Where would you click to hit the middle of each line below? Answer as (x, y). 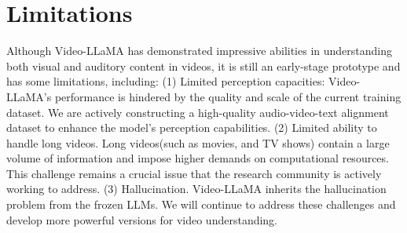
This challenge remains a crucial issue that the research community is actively (194, 173)
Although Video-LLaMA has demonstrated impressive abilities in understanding (200, 51)
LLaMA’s (29, 96)
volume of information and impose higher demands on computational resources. (198, 158)
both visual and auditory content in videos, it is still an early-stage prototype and (203, 66)
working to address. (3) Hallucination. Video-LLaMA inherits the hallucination (196, 189)
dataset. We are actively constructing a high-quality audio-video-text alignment (198, 112)
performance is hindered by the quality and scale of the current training (228, 96)
